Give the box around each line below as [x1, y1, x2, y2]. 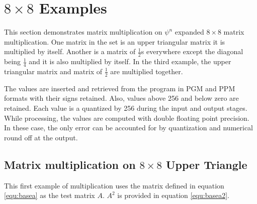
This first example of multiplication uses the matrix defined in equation [4, 180, 224, 190]
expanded [175, 27, 204, 37]
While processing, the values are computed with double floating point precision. [4, 112, 249, 123]
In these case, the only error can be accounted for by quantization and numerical [4, 122, 253, 133]
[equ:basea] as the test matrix [4, 190, 95, 200]
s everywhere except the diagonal [141, 46, 243, 57]
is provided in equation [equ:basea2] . [117, 190, 229, 200]
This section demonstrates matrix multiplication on [4, 27, 162, 37]
